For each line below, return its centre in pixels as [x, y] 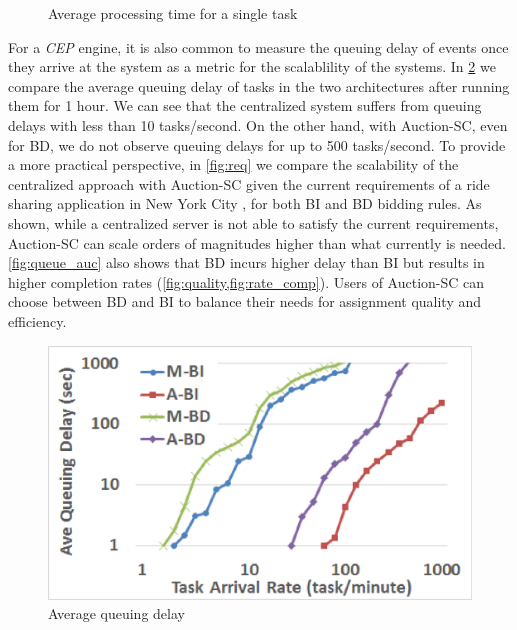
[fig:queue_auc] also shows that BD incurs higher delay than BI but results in [246, 262]
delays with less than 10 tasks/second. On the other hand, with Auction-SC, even [258, 124]
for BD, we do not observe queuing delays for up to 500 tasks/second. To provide [257, 144]
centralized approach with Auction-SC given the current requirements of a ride [249, 183]
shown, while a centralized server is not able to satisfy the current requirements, [253, 222]
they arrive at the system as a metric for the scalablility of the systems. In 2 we [252, 66]
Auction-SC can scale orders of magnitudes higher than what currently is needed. [257, 242]
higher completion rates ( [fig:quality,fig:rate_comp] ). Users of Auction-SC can [246, 281]
